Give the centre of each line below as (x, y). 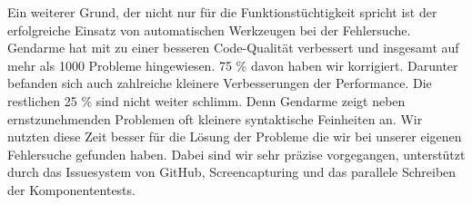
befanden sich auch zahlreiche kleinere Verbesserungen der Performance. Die (220, 83)
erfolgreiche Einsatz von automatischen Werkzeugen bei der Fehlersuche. (209, 29)
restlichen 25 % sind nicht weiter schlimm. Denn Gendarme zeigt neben (206, 100)
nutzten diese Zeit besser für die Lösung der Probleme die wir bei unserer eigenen (235, 137)
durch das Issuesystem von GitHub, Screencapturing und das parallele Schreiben (232, 172)
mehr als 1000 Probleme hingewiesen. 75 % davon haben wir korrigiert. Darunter (233, 65)
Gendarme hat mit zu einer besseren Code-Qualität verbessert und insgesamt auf (233, 48)
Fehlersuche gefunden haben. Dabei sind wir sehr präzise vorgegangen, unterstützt (236, 154)
